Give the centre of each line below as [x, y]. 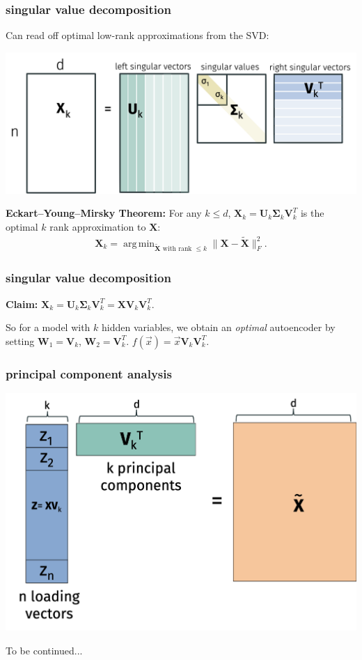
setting [20, 340]
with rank [177, 249]
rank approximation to [98, 226]
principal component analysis [89, 373]
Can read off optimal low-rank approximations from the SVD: [137, 35]
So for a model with [48, 327]
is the [312, 213]
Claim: [22, 304]
